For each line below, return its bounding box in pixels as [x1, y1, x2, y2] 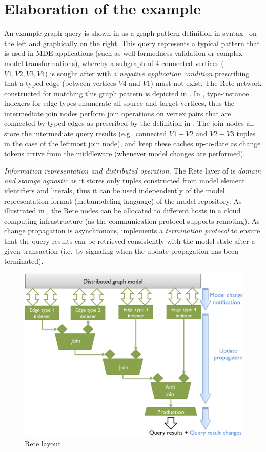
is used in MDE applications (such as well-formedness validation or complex [4, 48, 242, 58]
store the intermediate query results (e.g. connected [4, 128, 167, 139]
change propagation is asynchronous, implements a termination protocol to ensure [4, 225, 260, 236]
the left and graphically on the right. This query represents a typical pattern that [4, 37, 260, 48]
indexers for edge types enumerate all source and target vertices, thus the [4, 98, 234, 109]
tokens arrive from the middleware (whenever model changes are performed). [4, 148, 245, 159]
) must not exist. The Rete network [150, 78, 262, 89]
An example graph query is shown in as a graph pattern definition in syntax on [4, 28, 257, 38]
